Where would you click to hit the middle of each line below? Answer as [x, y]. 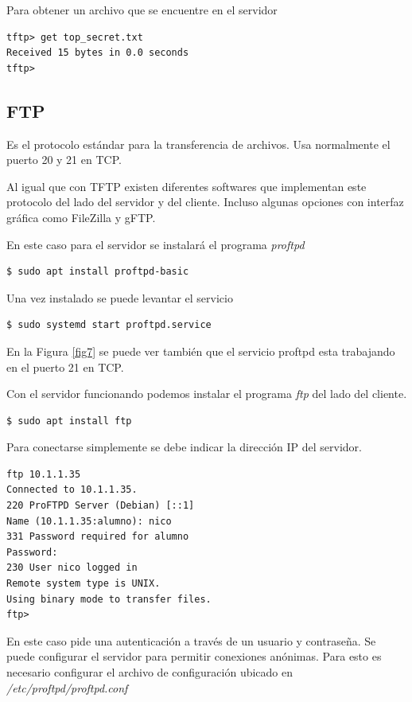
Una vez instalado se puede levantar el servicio [120, 297]
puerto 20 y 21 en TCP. [64, 160]
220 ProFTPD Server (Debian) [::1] [101, 506]
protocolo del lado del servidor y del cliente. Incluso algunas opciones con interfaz [205, 202]
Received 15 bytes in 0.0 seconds [98, 53]
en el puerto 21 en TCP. [65, 367]
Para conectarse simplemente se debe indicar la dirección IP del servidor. [184, 447]
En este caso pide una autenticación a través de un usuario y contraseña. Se [191, 640]
